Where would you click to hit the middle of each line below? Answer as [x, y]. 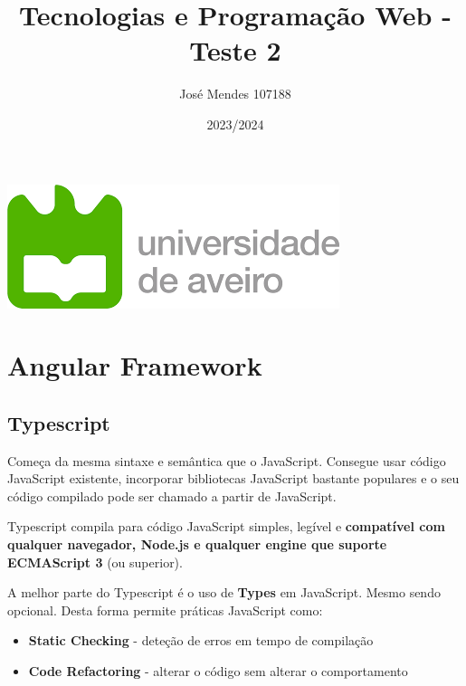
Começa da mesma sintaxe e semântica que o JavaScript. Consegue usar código [227, 460]
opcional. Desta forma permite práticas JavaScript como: [165, 610]
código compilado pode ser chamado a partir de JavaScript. [172, 495]
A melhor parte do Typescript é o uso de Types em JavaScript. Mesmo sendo [224, 592]
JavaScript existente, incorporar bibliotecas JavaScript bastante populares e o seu [233, 478]
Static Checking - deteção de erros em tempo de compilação [201, 640]
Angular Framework [135, 365]
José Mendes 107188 [235, 94]
